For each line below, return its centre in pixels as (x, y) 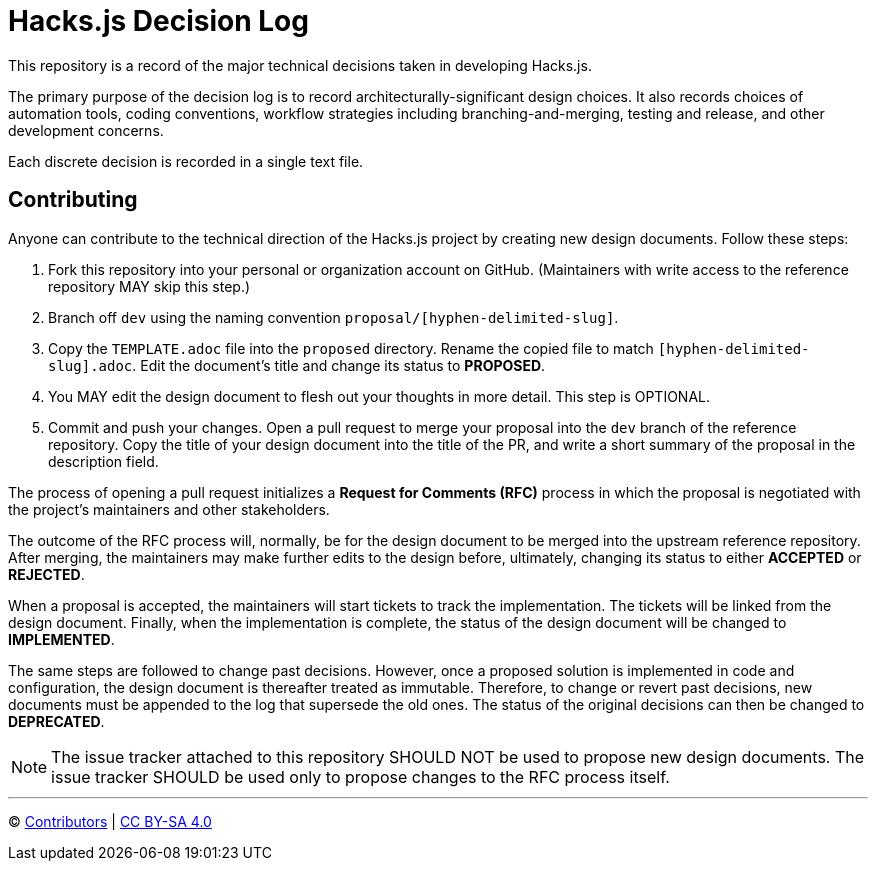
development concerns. (86, 130)
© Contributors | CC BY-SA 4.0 (110, 821)
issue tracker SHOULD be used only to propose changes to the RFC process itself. (360, 776)
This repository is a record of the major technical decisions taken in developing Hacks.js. (300, 65)
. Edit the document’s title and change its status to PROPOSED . (339, 365)
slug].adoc (90, 365)
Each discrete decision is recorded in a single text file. (186, 161)
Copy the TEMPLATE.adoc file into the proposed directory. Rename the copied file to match (351, 348)
